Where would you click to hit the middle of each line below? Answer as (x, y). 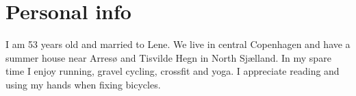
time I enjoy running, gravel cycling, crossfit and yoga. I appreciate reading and (173, 71)
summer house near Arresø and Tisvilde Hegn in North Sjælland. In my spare (168, 57)
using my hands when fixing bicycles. (83, 84)
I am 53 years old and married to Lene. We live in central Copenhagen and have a (178, 44)
